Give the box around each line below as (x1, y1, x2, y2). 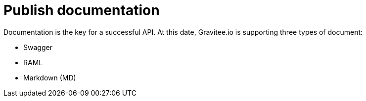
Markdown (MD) (23, 73, 76, 82)
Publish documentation (3, 2, 160, 19)
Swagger (23, 43, 52, 51)
